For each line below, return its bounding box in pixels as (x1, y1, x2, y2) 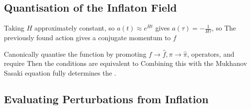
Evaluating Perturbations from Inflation (4, 91, 209, 106)
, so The (212, 23, 236, 33)
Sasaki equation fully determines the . (4, 67, 117, 78)
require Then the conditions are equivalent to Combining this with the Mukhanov (4, 58, 247, 68)
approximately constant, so (34, 23, 115, 33)
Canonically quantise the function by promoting (4, 48, 147, 59)
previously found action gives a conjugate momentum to (4, 32, 171, 43)
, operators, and (187, 48, 234, 59)
